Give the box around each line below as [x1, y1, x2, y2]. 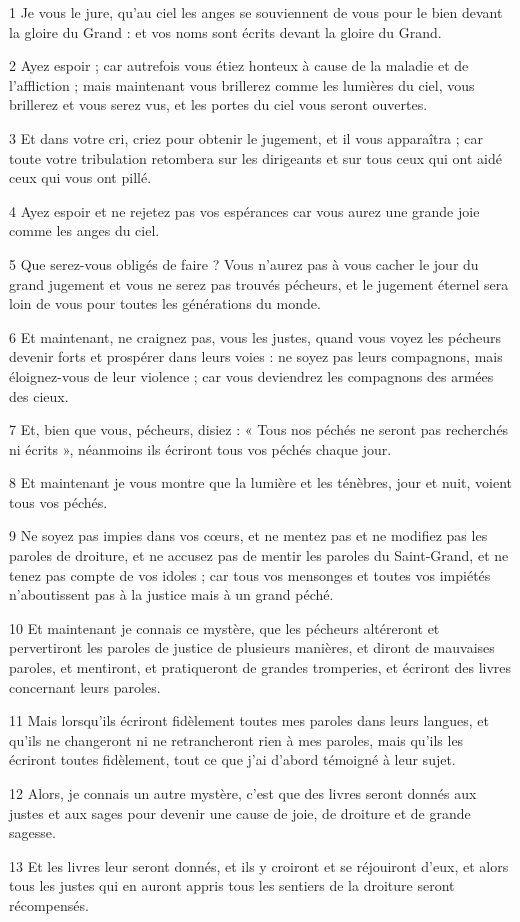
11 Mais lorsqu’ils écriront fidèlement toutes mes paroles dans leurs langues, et [9, 710, 489, 731]
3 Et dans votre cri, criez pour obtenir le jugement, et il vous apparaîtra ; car [9, 127, 483, 148]
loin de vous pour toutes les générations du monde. [9, 293, 321, 314]
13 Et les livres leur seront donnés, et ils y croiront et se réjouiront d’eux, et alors [9, 855, 509, 876]
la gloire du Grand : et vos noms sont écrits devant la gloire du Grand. [9, 21, 442, 42]
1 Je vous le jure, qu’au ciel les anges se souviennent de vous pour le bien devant [9, 2, 503, 22]
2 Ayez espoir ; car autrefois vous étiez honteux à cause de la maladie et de [9, 55, 469, 76]
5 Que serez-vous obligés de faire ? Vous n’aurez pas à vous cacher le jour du [9, 253, 479, 274]
